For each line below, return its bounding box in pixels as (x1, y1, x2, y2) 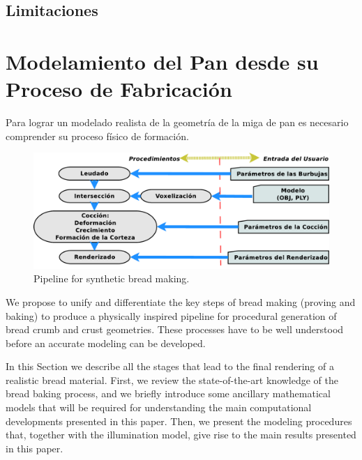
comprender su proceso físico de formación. (6, 128, 189, 143)
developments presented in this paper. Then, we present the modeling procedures (6, 413, 352, 428)
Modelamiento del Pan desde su (6, 47, 319, 75)
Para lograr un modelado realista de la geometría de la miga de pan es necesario (6, 115, 349, 130)
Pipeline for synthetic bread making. (33, 271, 190, 286)
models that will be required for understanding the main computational (6, 400, 312, 415)
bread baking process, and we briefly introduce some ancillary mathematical (6, 386, 331, 401)
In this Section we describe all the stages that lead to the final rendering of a (6, 359, 334, 374)
